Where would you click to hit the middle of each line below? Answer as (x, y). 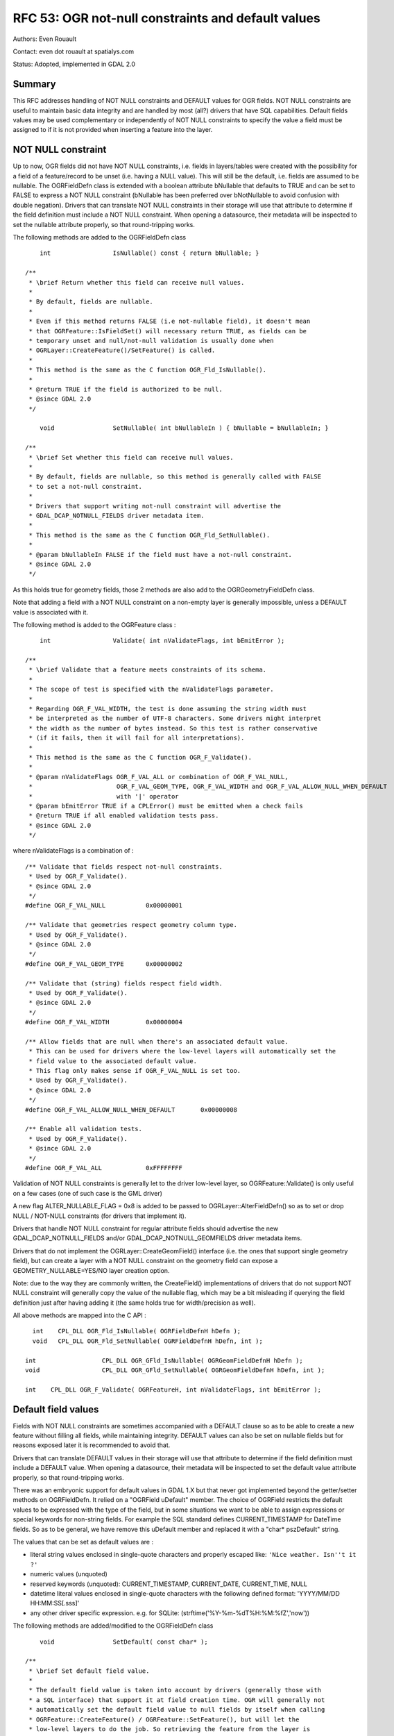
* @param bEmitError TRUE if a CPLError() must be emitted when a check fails (166, 806)
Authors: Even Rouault (44, 39)
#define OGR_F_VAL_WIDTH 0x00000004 (104, 1022)
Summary (34, 84)
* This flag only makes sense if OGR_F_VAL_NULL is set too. (135, 1071)
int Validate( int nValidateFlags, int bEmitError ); (162, 641)
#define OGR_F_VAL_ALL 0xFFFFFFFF (104, 1168)
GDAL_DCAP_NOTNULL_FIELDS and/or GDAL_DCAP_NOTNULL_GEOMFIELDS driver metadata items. (157, 1238)
